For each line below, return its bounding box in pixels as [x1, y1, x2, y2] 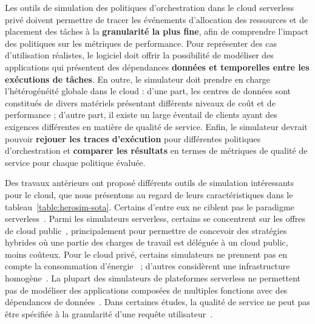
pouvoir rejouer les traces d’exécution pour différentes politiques [5, 132, 261, 145]
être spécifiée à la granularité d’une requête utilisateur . [5, 307, 213, 320]
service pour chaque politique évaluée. [5, 156, 146, 168]
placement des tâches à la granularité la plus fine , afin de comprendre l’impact [5, 25, 309, 38]
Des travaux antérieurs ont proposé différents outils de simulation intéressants [5, 176, 294, 189]
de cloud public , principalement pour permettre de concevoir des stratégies [5, 224, 287, 236]
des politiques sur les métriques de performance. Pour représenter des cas [5, 36, 277, 49]
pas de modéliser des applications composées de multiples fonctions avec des [5, 283, 288, 296]
